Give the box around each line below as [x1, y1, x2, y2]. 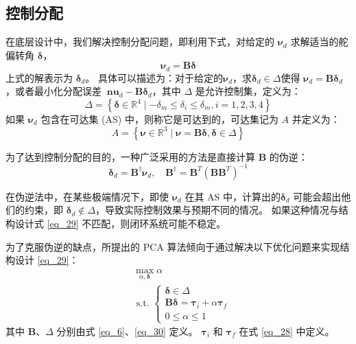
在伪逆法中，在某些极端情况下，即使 [5, 189, 169, 203]
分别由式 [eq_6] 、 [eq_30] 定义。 [56, 324, 198, 339]
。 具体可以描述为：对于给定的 [85, 70, 223, 84]
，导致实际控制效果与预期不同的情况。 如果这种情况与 [95, 203, 339, 217]
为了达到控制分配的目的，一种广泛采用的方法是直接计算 [5, 149, 255, 163]
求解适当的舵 [290, 34, 348, 49]
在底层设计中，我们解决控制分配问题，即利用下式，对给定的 [5, 34, 274, 49]
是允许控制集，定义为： [195, 84, 301, 98]
